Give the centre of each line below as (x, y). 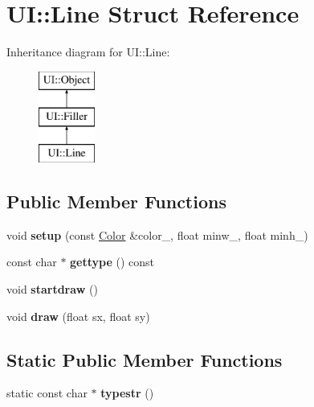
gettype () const (112, 262)
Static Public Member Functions (145, 359)
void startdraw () (52, 289)
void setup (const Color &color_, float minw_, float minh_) (157, 234)
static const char (47, 393)
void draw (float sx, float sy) (78, 316)
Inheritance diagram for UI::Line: (88, 52)
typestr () (127, 393)
